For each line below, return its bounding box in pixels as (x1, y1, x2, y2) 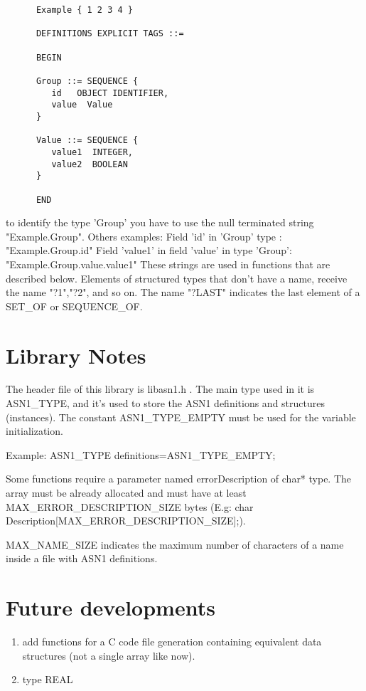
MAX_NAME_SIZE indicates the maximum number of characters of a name (6, 537, 344, 552)
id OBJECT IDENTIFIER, (51, 88, 169, 98)
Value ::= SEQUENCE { (36, 135, 139, 146)
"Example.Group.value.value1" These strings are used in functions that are (6, 256, 330, 271)
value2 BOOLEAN (51, 159, 128, 169)
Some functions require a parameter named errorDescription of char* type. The (6, 471, 352, 486)
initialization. (6, 423, 63, 438)
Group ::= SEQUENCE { (36, 75, 139, 86)
